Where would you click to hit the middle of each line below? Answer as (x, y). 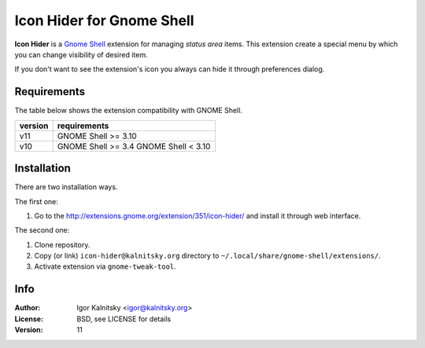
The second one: (42, 230)
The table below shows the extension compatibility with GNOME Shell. (129, 111)
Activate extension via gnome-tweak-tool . (105, 266)
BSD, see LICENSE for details (124, 319)
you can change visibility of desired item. (81, 54)
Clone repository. (62, 244)
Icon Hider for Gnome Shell (104, 20)
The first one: (37, 201)
